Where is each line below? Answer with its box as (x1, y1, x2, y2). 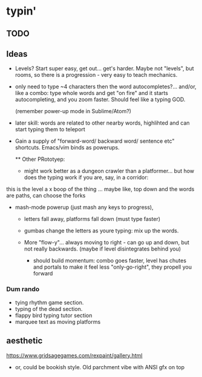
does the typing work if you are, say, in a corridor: (24, 174, 149, 181)
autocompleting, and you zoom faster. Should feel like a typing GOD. (15, 96, 186, 103)
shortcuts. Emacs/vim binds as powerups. (15, 144, 120, 151)
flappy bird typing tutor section (15, 312, 93, 319)
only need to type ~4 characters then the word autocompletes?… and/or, (15, 83, 197, 90)
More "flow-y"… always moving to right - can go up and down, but (24, 239, 189, 246)
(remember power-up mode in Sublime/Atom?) (15, 108, 132, 115)
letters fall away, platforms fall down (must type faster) (24, 215, 161, 223)
